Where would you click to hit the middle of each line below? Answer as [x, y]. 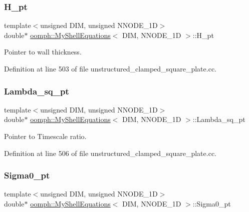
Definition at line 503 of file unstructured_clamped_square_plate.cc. [110, 68]
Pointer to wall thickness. [43, 52]
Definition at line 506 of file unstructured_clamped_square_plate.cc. [110, 153]
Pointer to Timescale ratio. [45, 136]
